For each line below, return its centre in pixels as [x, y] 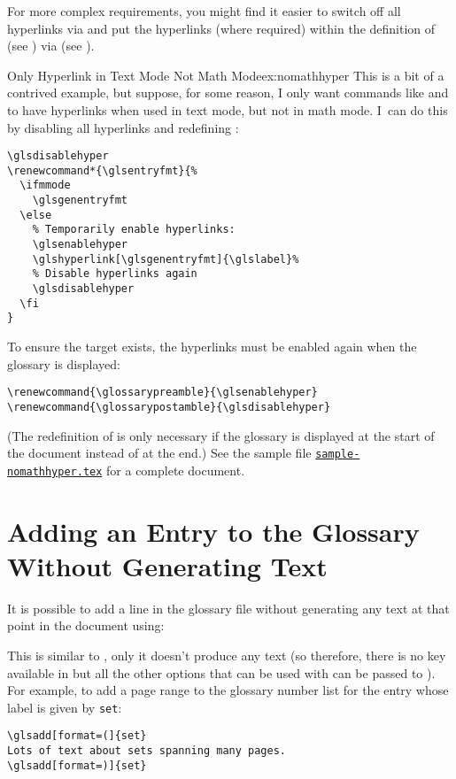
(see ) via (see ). [51, 46]
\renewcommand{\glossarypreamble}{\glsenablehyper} [162, 393]
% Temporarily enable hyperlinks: [134, 230]
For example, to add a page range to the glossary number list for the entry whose [228, 690]
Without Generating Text [167, 565]
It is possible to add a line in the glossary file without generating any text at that [228, 608]
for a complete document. [176, 470]
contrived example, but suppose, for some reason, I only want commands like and [228, 93]
